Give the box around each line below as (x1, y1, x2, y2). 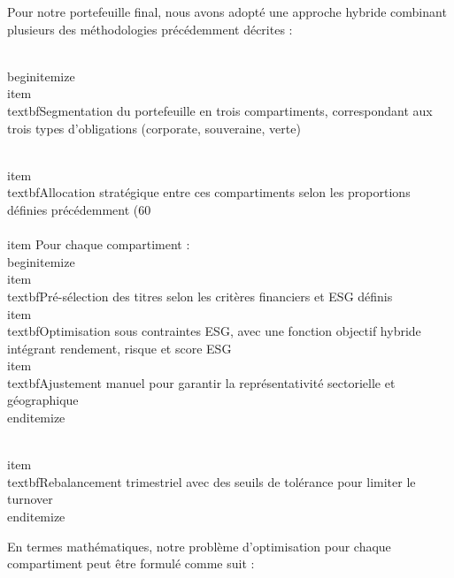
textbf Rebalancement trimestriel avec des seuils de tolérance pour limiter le (7, 472, 416, 491)
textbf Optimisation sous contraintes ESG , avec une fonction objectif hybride (7, 322, 421, 340)
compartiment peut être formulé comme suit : (7, 554, 255, 573)
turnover (7, 490, 53, 508)
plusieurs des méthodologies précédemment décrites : (7, 19, 293, 38)
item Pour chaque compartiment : (7, 235, 190, 254)
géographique (7, 391, 79, 409)
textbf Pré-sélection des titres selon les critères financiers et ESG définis (7, 286, 393, 305)
